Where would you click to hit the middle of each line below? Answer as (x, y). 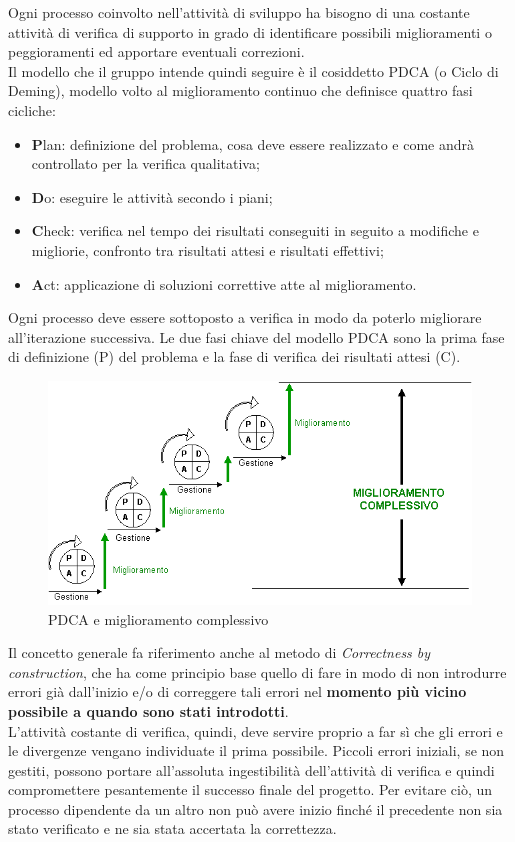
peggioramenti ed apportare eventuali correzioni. (156, 51)
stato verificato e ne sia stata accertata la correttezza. (172, 828)
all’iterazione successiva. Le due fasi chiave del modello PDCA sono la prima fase (256, 336)
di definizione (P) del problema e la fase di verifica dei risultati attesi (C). (234, 356)
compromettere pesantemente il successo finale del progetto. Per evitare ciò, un (250, 789)
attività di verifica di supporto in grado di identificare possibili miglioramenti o (250, 31)
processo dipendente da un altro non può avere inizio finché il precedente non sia (255, 808)
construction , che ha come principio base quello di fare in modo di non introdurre (257, 671)
